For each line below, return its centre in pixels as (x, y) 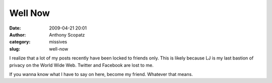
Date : (15, 28)
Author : (18, 34)
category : (20, 42)
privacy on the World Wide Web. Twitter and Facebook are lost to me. (81, 65)
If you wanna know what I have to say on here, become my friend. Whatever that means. (101, 74)
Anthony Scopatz (67, 34)
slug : (15, 49)
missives (58, 42)
